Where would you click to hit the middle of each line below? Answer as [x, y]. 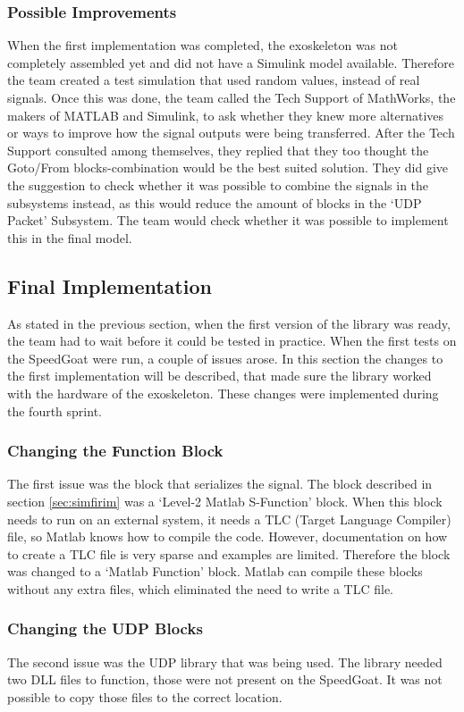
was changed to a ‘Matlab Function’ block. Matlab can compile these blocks [215, 571]
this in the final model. [70, 237]
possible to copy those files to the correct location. [145, 696]
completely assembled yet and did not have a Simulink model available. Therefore [231, 62]
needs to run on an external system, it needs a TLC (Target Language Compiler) [229, 519]
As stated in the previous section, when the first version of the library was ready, [229, 323]
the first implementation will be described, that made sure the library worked [219, 376]
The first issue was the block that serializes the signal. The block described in [220, 484]
